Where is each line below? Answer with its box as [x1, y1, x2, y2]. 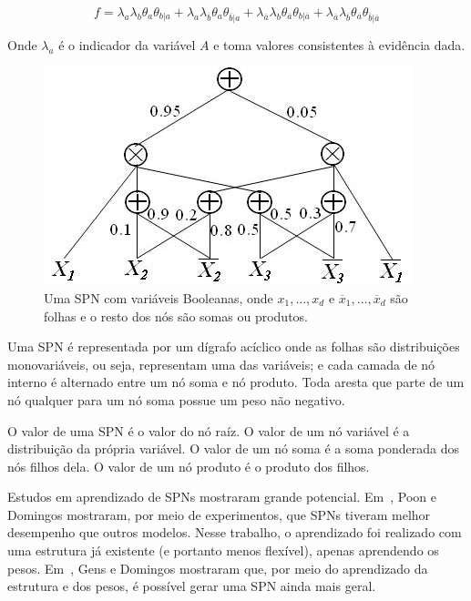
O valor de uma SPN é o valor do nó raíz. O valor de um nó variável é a [7, 421, 410, 440]
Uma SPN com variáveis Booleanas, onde [44, 288, 273, 307]
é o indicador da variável [58, 35, 196, 54]
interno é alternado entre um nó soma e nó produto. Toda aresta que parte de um [7, 372, 465, 392]
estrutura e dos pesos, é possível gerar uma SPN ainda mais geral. [7, 576, 376, 596]
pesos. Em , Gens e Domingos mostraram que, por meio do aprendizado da [7, 558, 428, 577]
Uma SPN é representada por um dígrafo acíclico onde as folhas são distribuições [7, 337, 460, 356]
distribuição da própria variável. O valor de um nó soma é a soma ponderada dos [7, 439, 459, 458]
